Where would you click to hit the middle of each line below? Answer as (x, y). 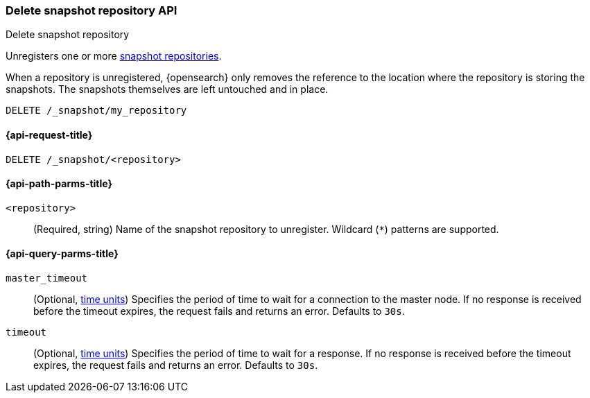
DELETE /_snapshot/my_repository (96, 111)
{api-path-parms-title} (59, 184)
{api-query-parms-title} (62, 254)
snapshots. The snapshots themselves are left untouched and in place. (167, 89)
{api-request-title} (49, 135)
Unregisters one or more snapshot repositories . (114, 56)
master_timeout (47, 278)
